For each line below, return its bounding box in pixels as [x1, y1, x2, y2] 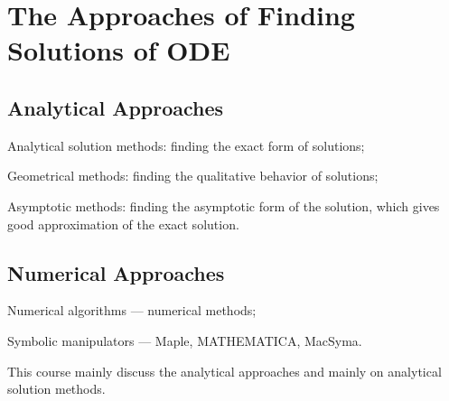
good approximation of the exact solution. [7, 214, 239, 233]
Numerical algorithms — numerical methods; [7, 301, 257, 320]
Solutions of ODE [7, 32, 230, 69]
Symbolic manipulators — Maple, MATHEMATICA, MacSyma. [7, 331, 362, 350]
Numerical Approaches [7, 258, 225, 286]
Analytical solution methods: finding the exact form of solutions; [7, 135, 365, 154]
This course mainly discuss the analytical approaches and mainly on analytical [7, 361, 442, 380]
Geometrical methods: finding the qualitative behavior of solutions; [7, 166, 379, 185]
